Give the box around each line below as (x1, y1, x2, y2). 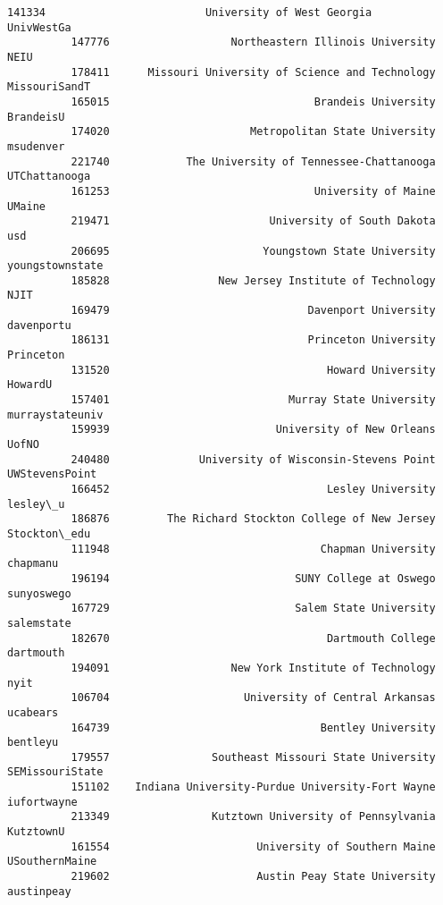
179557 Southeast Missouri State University (71, 750, 436, 764)
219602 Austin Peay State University (71, 870, 436, 884)
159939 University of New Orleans (71, 423, 436, 436)
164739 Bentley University (71, 721, 436, 734)
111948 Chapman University (71, 542, 436, 555)
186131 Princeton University (71, 334, 436, 347)
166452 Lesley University (71, 483, 436, 495)
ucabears (7, 706, 59, 719)
